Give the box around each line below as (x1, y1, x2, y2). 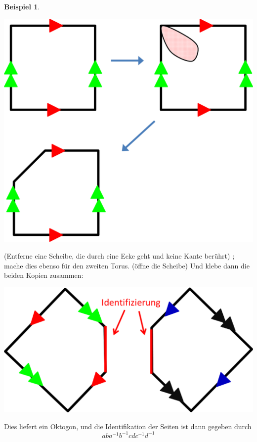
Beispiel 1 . (4, 1, 40, 11)
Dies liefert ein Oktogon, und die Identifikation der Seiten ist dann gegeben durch (4, 421, 252, 431)
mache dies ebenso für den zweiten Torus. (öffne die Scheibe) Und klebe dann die (4, 260, 250, 270)
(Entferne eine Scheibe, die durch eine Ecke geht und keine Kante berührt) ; (4, 251, 235, 261)
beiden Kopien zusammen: (4, 270, 84, 280)
